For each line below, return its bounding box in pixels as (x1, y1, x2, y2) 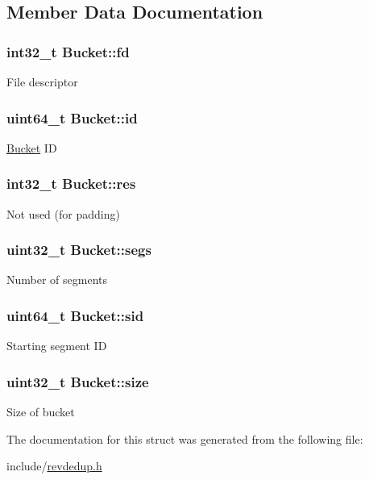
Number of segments (6, 271, 108, 288)
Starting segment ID (6, 337, 107, 354)
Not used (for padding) (6, 205, 120, 222)
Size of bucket (6, 403, 75, 420)
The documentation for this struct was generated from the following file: (6, 430, 363, 447)
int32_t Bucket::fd (6, 41, 130, 61)
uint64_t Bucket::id (6, 107, 138, 127)
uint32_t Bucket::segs (6, 240, 151, 260)
